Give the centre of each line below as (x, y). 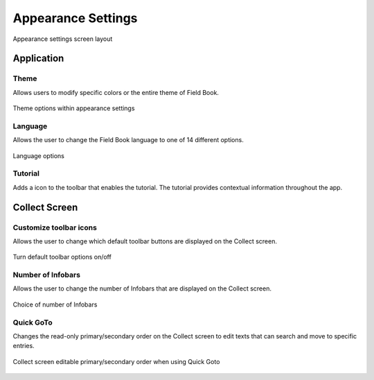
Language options (39, 155)
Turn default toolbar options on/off (62, 257)
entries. (24, 346)
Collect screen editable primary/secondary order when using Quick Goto (116, 361)
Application (38, 59)
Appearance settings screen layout (63, 39)
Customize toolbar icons (55, 227)
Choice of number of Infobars (55, 304)
